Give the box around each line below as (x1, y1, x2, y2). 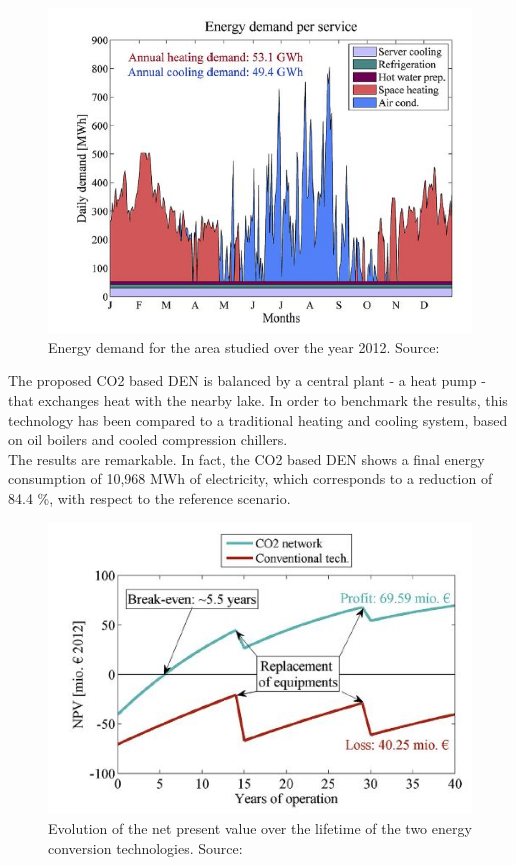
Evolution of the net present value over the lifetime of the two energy (48, 818, 472, 839)
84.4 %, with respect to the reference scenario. (8, 487, 291, 508)
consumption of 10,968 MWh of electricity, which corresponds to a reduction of (8, 468, 493, 489)
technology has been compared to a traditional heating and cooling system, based (8, 409, 508, 430)
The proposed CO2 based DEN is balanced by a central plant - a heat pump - (8, 370, 486, 391)
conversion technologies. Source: (48, 837, 243, 858)
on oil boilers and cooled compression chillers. (8, 429, 288, 450)
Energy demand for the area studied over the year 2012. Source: (48, 336, 440, 357)
